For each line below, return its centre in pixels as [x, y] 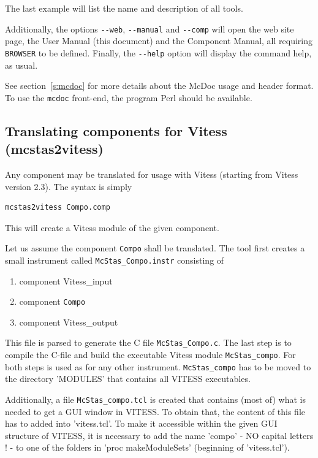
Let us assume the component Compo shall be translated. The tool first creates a [155, 248]
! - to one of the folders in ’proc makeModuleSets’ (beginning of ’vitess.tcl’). [147, 447]
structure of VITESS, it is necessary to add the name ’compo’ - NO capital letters [159, 435]
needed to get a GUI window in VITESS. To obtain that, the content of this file [155, 411]
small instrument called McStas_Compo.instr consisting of [115, 260]
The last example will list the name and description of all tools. [124, 8]
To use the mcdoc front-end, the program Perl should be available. [129, 97]
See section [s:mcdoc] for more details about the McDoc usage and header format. [159, 86]
